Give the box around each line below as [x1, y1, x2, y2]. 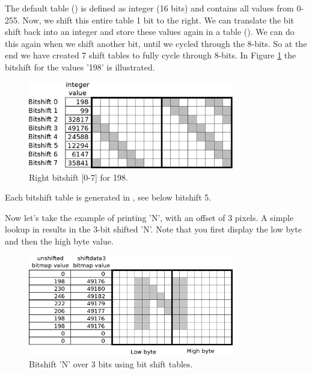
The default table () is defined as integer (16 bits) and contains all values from [5, 2, 294, 14]
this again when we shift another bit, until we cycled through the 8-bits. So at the [5, 37, 307, 49]
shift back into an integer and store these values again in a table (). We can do [5, 25, 295, 38]
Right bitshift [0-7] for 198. [29, 170, 128, 183]
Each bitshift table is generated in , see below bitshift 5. [5, 191, 212, 204]
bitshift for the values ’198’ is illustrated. [5, 60, 155, 73]
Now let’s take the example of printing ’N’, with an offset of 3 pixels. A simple [5, 211, 294, 223]
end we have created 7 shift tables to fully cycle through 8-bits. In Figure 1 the [5, 49, 296, 61]
